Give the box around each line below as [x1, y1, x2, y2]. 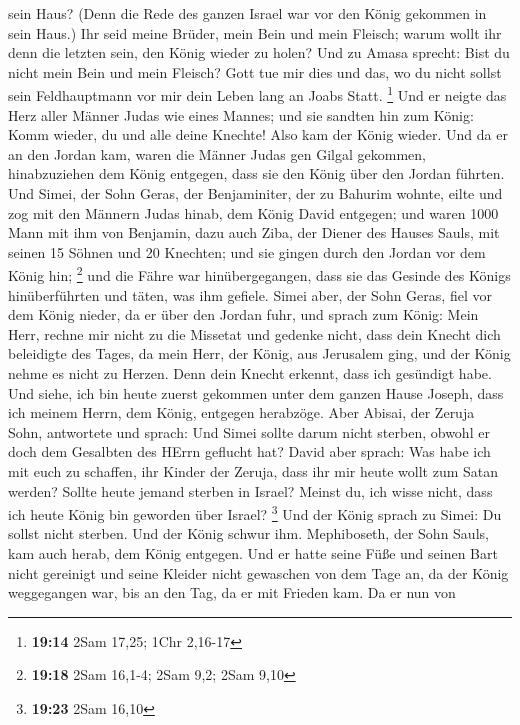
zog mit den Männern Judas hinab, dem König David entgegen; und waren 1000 [8, 202, 499, 223]
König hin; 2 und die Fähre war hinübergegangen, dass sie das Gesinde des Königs [8, 262, 511, 286]
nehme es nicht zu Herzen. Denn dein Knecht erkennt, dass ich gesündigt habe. [8, 363, 492, 383]
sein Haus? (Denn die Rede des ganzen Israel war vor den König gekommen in [8, 3, 487, 23]
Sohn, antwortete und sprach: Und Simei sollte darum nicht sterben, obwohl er [8, 421, 490, 442]
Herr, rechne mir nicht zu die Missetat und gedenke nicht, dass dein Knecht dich [8, 323, 501, 344]
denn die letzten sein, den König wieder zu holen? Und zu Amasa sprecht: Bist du [8, 42, 510, 63]
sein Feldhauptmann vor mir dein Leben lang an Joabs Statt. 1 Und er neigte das [8, 82, 507, 106]
